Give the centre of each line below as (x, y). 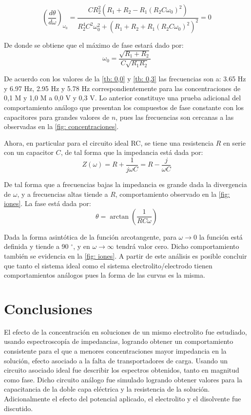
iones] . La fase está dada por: (48, 203)
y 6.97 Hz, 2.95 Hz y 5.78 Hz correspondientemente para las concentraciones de (122, 88)
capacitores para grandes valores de (57, 117)
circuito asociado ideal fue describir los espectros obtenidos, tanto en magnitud (122, 370)
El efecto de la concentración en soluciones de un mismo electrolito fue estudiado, (125, 331)
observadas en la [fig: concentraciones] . (61, 126)
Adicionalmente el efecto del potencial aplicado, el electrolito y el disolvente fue (123, 399)
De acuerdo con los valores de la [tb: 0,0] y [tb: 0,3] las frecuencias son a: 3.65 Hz (125, 79)
